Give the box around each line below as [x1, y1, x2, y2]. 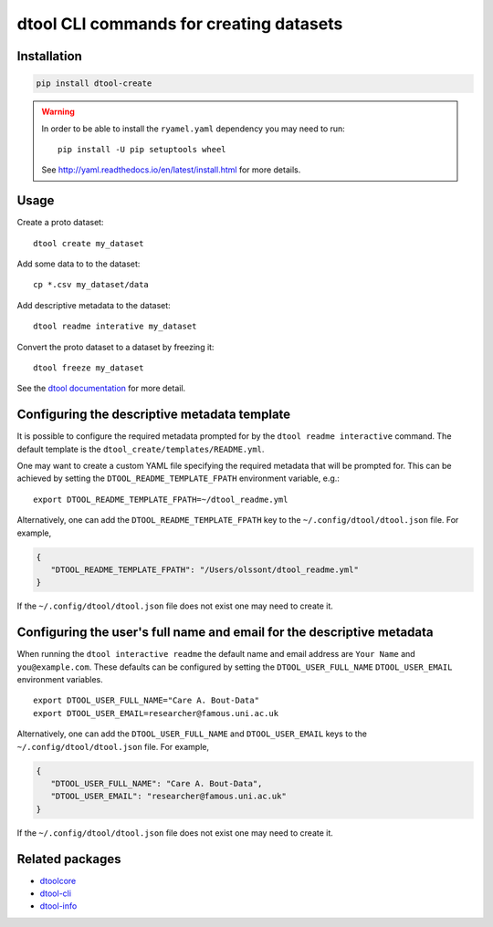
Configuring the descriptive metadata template [16, 407, 291, 422]
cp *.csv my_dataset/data [33, 279, 150, 290]
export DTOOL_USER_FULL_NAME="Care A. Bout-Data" [33, 695, 260, 706]
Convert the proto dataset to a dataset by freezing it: [16, 341, 215, 352]
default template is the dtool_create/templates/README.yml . [16, 443, 265, 454]
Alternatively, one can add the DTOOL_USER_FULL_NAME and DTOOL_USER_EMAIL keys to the [16, 728, 367, 739]
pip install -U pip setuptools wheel [58, 144, 227, 154]
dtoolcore [39, 875, 77, 886]
